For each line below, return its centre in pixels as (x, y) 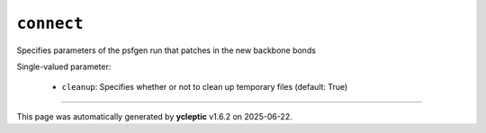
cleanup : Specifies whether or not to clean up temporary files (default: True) (205, 87)
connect (50, 23)
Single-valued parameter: (64, 66)
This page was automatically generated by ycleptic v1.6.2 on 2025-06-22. (154, 116)
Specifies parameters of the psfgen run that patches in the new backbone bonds (166, 50)
